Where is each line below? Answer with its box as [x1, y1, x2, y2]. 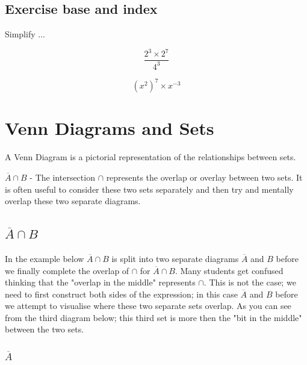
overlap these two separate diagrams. [5, 195, 141, 207]
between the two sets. [5, 323, 84, 335]
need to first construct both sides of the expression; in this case [5, 287, 238, 300]
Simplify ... [5, 28, 45, 40]
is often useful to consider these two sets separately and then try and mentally [5, 182, 294, 195]
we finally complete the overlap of [5, 264, 129, 276]
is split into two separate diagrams [111, 252, 239, 264]
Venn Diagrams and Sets [5, 116, 214, 140]
